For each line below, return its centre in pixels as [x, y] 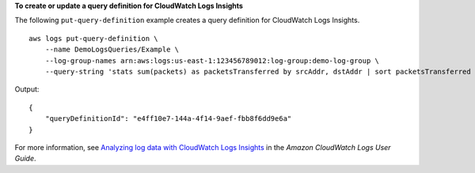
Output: [27, 89]
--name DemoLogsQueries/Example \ [112, 50]
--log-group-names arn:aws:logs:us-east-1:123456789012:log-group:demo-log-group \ [212, 60]
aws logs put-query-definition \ [93, 38]
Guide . [25, 159]
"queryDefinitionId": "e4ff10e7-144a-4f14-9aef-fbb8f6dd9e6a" [168, 119]
